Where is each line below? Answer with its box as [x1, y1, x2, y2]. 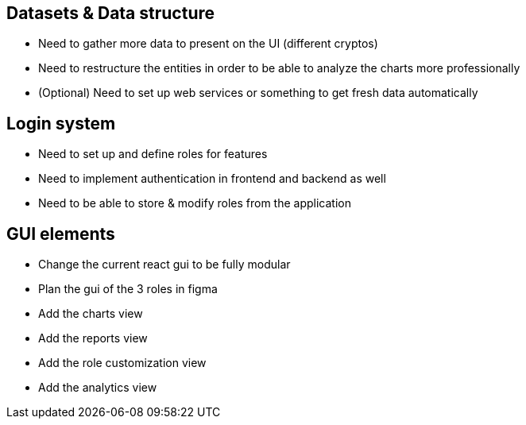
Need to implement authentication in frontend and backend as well [38, 172, 386, 186]
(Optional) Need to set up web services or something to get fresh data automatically [38, 86, 478, 100]
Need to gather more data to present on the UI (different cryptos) [38, 37, 378, 51]
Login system [6, 113, 116, 133]
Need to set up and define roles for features [38, 147, 268, 161]
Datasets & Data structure [6, 3, 215, 23]
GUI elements [6, 223, 115, 244]
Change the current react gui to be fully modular [38, 257, 291, 272]
